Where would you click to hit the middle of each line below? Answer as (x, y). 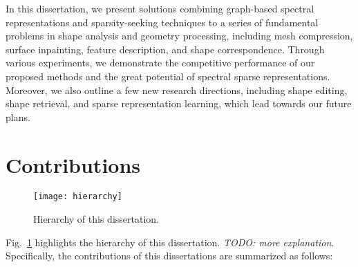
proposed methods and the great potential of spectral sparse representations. (168, 76)
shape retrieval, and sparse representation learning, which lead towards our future (179, 103)
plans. (18, 117)
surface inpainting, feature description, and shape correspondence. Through (165, 49)
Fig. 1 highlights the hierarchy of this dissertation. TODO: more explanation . (170, 242)
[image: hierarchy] (78, 197)
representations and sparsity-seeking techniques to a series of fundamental (162, 22)
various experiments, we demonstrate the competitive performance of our (160, 63)
